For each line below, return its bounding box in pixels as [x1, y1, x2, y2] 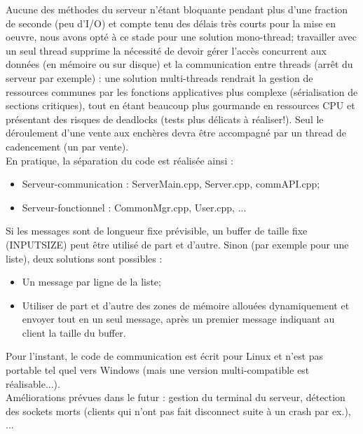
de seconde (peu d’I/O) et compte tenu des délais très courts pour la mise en [6, 15, 336, 30]
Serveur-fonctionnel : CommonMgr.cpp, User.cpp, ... [22, 199, 247, 214]
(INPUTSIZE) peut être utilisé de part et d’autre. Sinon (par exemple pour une [6, 237, 349, 251]
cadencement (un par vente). [6, 139, 129, 153]
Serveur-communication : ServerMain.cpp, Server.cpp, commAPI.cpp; [22, 176, 320, 191]
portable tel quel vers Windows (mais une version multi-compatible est [6, 363, 310, 377]
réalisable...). [6, 376, 60, 391]
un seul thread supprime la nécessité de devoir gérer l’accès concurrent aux [6, 43, 327, 57]
